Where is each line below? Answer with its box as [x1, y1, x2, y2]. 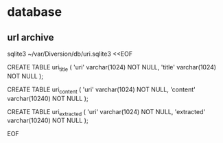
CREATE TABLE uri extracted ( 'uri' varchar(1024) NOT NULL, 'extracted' [7, 107, 206, 118]
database [7, 4, 62, 20]
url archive [7, 32, 54, 43]
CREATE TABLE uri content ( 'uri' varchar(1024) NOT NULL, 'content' [7, 85, 196, 95]
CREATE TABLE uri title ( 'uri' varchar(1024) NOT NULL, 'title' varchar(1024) [7, 63, 217, 73]
